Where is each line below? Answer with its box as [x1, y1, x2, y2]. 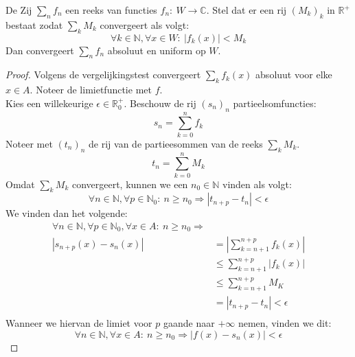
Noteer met [5, 136, 53, 150]
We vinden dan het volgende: [5, 206, 128, 220]
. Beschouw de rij [124, 95, 196, 110]
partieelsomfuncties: [233, 95, 317, 110]
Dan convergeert [5, 43, 74, 57]
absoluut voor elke [255, 67, 332, 82]
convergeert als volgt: [100, 17, 190, 32]
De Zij [5, 3, 32, 16]
